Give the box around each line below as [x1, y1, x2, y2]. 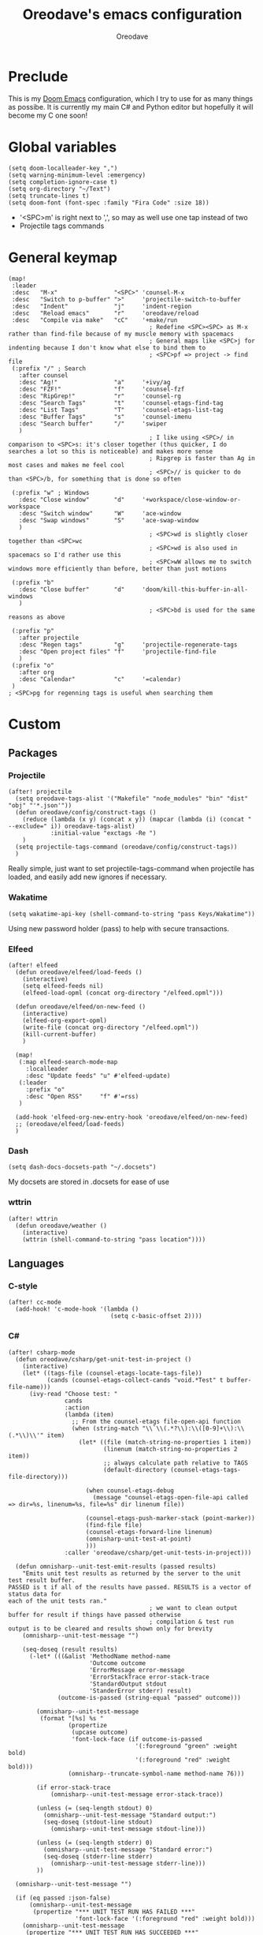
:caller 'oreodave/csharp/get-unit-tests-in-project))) [64, 1548, 252, 1556]
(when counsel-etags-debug [85, 1486, 175, 1495]
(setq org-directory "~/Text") [8, 185, 111, 193]
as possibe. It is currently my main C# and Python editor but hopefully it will [8, 102, 254, 111]
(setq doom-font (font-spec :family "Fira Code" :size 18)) [8, 199, 210, 207]
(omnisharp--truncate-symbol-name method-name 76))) [68, 1769, 245, 1777]
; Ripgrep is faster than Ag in [149, 454, 256, 462]
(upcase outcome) [71, 1728, 128, 1736]
